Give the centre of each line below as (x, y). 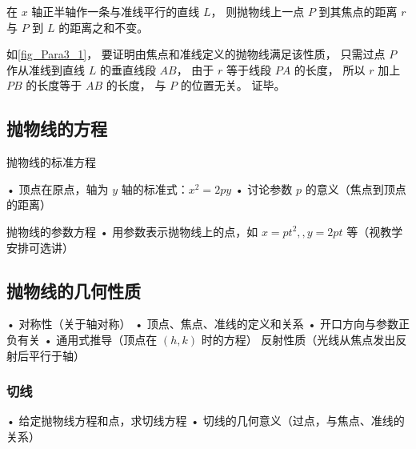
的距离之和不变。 (104, 27)
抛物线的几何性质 (74, 290)
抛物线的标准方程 (51, 162)
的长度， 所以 (330, 69)
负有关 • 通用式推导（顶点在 (82, 339)
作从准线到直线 (46, 69)
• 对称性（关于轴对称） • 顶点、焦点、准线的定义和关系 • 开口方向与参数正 (208, 324)
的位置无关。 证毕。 (233, 85)
